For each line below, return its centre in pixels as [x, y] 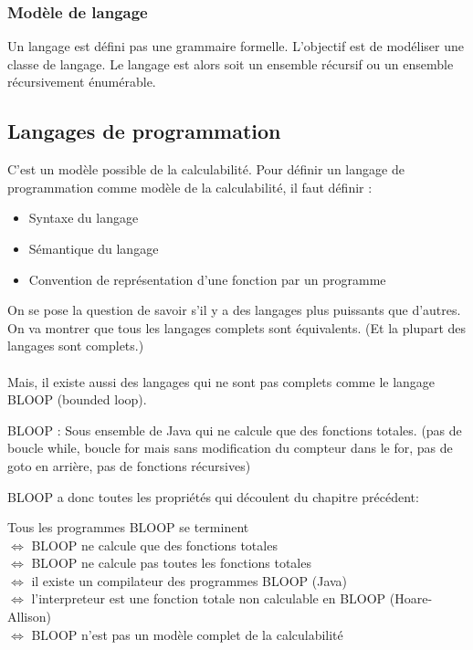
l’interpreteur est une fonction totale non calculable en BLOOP [209, 598]
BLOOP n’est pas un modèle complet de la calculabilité [187, 634]
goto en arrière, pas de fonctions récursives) [129, 465]
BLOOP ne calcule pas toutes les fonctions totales [171, 563]
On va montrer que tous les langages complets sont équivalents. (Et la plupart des [237, 327]
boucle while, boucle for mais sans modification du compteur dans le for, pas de [230, 448]
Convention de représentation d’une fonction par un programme [207, 279]
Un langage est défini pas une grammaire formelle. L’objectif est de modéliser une [236, 46]
